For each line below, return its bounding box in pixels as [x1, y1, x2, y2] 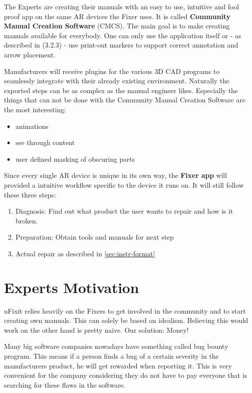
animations [15, 121, 49, 131]
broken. [15, 215, 38, 225]
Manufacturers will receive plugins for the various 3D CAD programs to [4, 66, 220, 76]
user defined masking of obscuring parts [15, 153, 135, 164]
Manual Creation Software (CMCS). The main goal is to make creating [4, 21, 230, 31]
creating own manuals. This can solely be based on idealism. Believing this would [4, 315, 249, 325]
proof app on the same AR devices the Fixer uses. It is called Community [4, 11, 230, 21]
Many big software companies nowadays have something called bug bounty [4, 341, 228, 351]
